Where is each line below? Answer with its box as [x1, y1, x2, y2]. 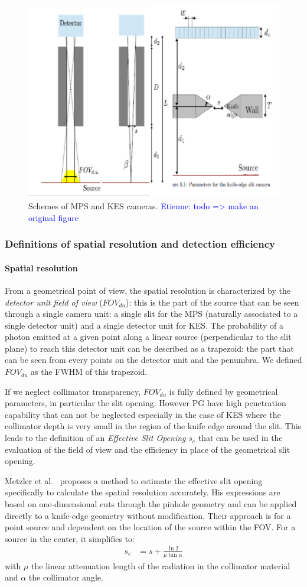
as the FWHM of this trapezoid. [31, 365, 148, 378]
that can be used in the [198, 432, 283, 444]
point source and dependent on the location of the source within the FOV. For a [5, 521, 296, 533]
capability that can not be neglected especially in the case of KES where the [5, 408, 281, 420]
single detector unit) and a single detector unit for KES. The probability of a [5, 319, 283, 331]
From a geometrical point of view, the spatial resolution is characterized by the [5, 284, 290, 296]
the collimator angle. [28, 571, 103, 583]
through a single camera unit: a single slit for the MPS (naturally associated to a [5, 307, 298, 320]
